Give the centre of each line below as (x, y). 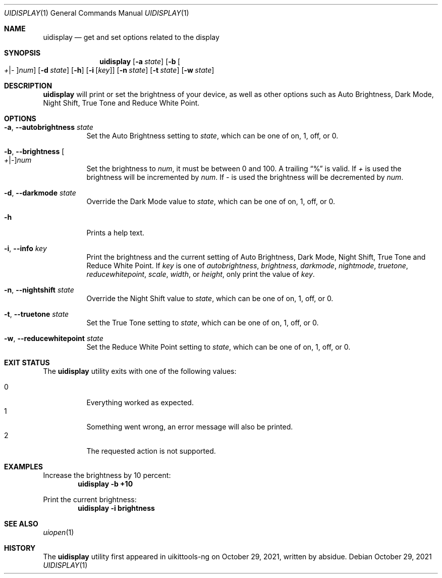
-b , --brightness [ (34, 151)
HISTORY (20, 548)
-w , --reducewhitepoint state (54, 338)
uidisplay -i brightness (116, 508)
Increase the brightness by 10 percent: (107, 475)
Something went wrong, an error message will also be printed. (190, 427)
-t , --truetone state (37, 314)
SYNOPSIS (22, 53)
